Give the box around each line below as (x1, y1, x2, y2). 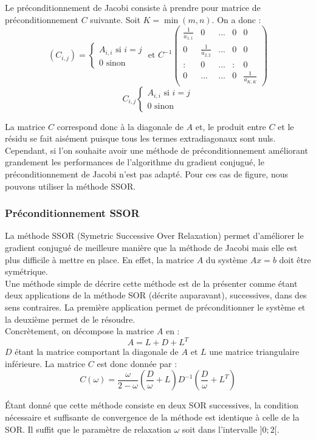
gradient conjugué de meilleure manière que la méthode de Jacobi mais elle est (5, 241, 298, 253)
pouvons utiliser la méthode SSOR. (5, 179, 136, 192)
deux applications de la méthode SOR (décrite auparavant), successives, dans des (5, 289, 307, 301)
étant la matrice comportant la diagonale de (15, 345, 179, 358)
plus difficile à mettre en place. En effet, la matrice (5, 253, 194, 266)
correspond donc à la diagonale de (57, 120, 184, 132)
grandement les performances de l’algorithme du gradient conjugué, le (5, 156, 264, 168)
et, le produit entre (195, 120, 266, 132)
